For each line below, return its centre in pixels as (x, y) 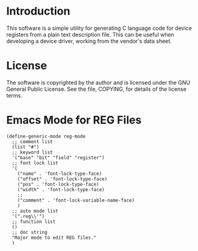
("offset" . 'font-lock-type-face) (62, 179)
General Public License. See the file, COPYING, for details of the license (97, 89)
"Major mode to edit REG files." (54, 238)
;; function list (34, 221)
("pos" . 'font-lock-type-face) (58, 184)
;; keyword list (32, 152)
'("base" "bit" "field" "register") (58, 157)
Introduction (38, 11)
